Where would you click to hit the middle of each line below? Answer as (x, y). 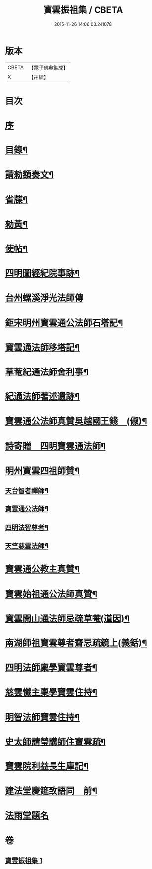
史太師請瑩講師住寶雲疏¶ (55, 742)
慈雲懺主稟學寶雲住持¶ (51, 692)
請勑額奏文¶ (29, 175)
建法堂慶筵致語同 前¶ (51, 791)
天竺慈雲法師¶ (27, 546)
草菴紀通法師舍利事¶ (47, 372)
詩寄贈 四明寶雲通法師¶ (55, 446)
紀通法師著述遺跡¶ (43, 397)
